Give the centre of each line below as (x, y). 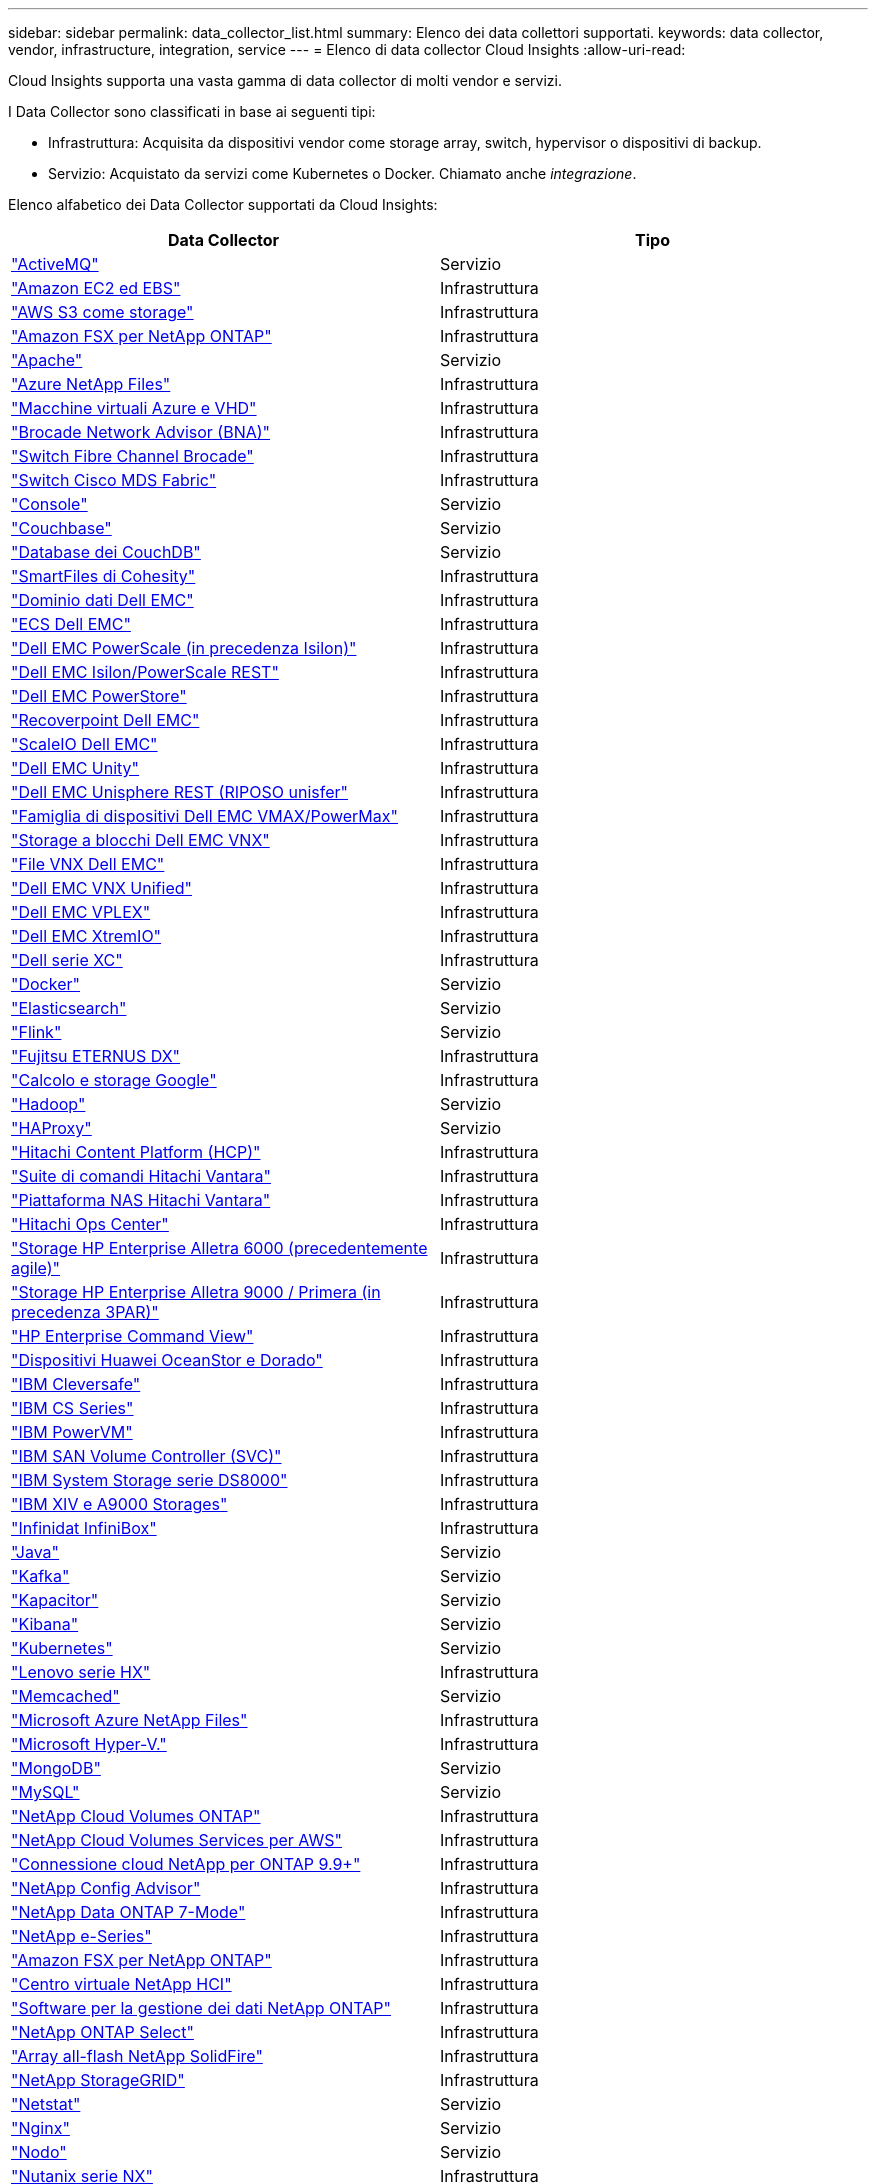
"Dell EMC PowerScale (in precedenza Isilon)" (184, 648)
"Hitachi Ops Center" (90, 1224)
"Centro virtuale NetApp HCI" (121, 1984)
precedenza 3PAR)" (85, 1312)
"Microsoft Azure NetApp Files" (129, 1720)
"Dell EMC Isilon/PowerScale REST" (145, 672)
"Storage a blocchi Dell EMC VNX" (140, 840)
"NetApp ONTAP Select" (102, 2032)
